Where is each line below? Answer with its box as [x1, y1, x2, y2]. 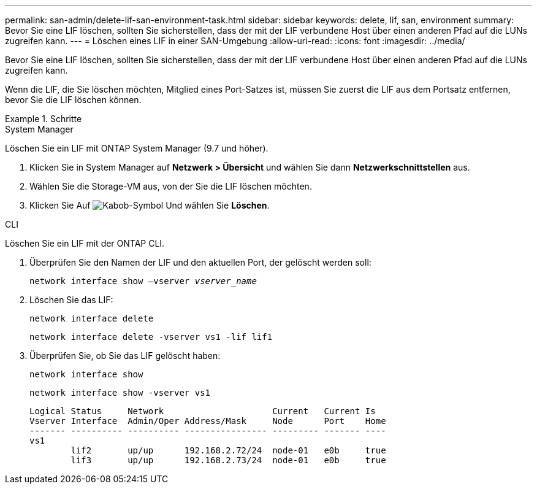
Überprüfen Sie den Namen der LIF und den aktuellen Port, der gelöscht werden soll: [29, 257, 371, 268]
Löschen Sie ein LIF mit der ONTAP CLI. [5, 238, 165, 248]
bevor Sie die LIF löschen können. [5, 94, 142, 105]
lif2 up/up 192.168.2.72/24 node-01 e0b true [70, 445, 386, 455]
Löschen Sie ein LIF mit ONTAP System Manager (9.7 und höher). [5, 143, 268, 153]
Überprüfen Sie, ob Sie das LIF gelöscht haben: [29, 350, 221, 361]
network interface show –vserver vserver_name [29, 276, 257, 286]
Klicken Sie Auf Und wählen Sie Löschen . [29, 200, 270, 210]
